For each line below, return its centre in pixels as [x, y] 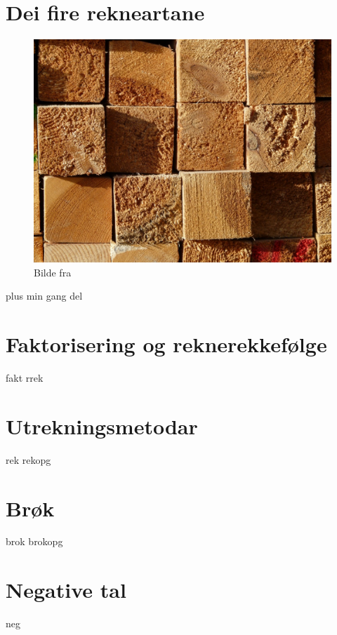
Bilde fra [53, 272]
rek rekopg [28, 459]
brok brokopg [34, 541]
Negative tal [66, 590]
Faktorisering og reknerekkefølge [166, 344]
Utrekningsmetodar [102, 426]
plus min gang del [44, 296]
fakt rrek [25, 378]
